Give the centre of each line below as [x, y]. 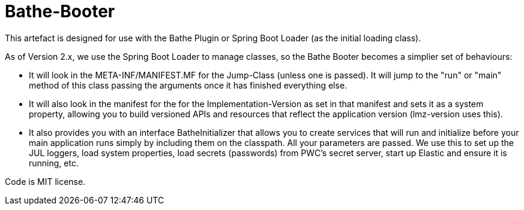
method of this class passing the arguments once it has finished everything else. [188, 85]
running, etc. [54, 163]
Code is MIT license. [45, 181]
